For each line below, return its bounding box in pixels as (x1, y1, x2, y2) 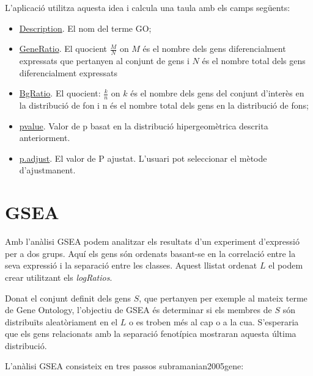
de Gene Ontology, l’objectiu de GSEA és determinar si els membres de (5, 303, 272, 316)
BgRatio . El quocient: (19, 87, 101, 99)
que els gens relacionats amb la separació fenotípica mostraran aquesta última (5, 327, 296, 340)
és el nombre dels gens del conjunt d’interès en (130, 87, 304, 99)
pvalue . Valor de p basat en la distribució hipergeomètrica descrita (19, 119, 268, 132)
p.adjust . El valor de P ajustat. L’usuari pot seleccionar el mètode (19, 151, 267, 164)
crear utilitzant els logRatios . (5, 270, 112, 283)
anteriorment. (19, 131, 70, 144)
